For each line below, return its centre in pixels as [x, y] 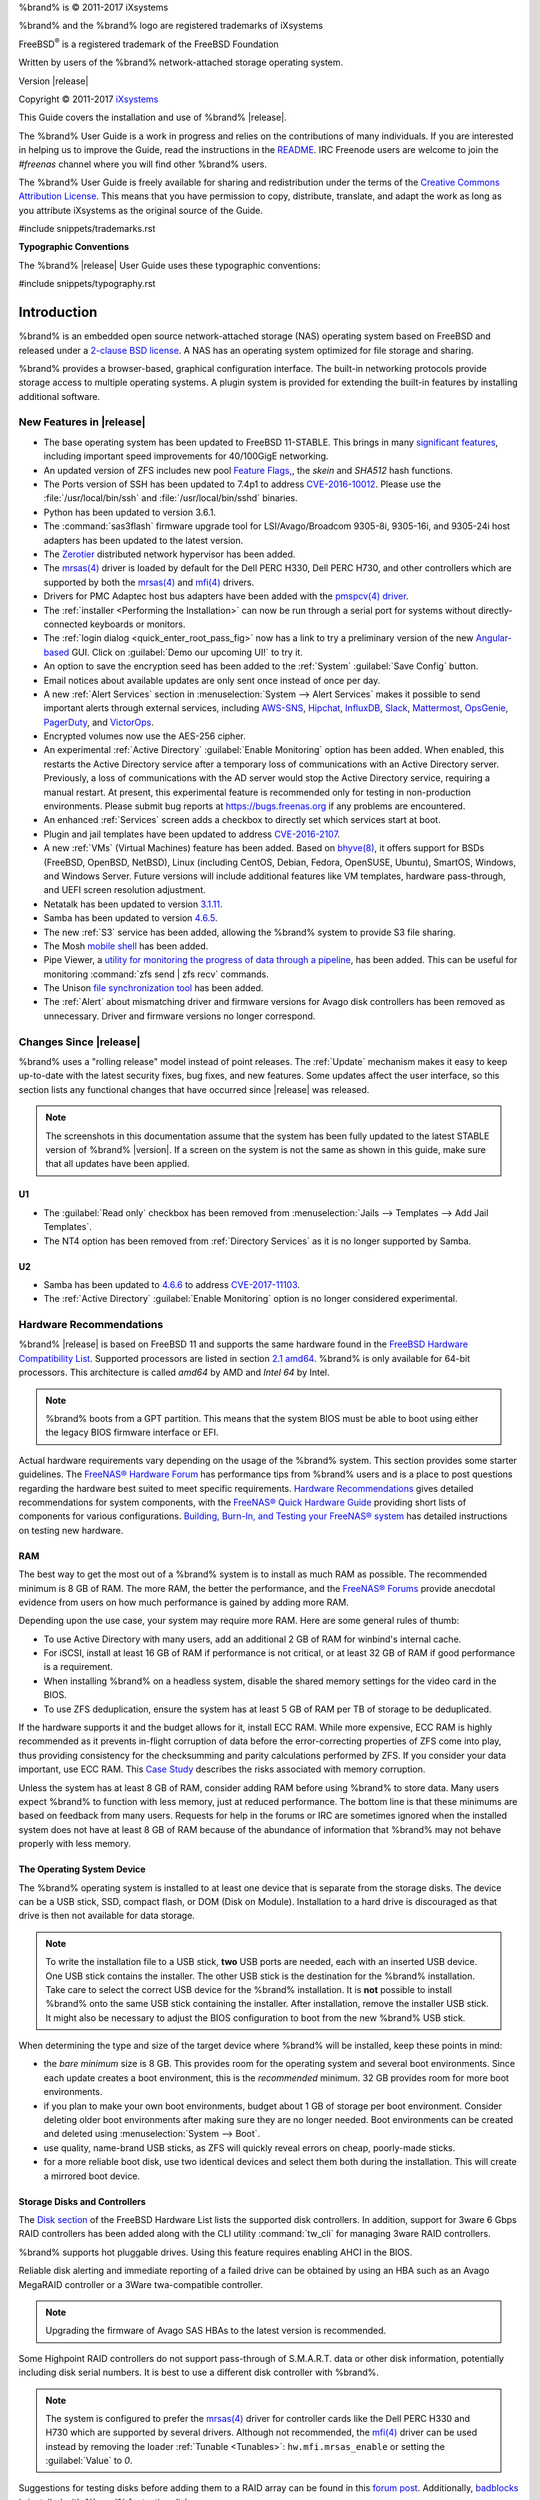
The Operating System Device [82, 1869]
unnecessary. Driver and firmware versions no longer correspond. [179, 1016]
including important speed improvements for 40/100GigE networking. [186, 456]
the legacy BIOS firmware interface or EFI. [132, 1432]
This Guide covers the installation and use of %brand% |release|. [152, 117]
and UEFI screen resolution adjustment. [125, 890]
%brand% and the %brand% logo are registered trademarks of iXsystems [171, 26]
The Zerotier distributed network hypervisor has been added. [169, 554]
